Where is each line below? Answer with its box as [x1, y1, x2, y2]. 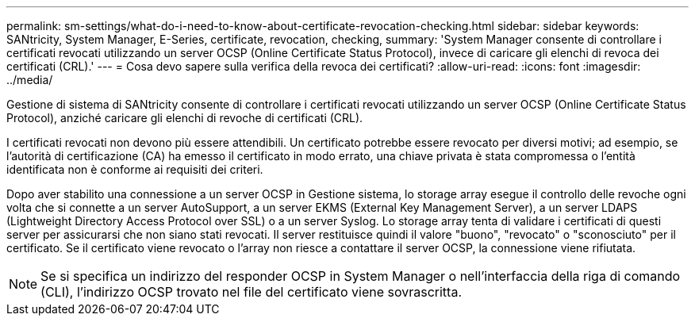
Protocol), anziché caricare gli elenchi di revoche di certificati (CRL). [6, 111, 363, 125]
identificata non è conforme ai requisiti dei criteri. [6, 163, 263, 176]
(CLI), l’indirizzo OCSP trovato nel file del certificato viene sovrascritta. [40, 284, 462, 300]
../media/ [6, 73, 53, 86]
